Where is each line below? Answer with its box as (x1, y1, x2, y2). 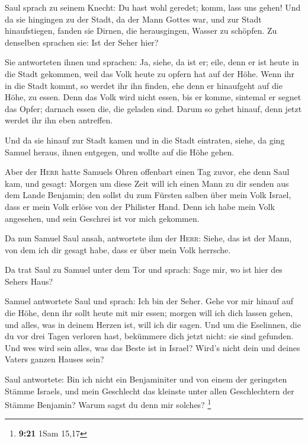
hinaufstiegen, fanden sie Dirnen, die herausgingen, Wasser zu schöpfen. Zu (5, 24, 277, 37)
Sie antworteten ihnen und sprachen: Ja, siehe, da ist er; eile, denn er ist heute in (5, 56, 299, 68)
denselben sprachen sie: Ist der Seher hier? (5, 36, 159, 48)
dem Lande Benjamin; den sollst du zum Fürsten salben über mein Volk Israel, (5, 189, 291, 201)
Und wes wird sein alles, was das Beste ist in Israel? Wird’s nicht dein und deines (5, 341, 300, 353)
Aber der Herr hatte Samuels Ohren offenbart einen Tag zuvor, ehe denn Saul (5, 165, 290, 178)
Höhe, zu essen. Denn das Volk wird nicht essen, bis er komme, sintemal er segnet (5, 91, 301, 103)
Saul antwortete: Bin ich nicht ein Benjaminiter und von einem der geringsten (5, 373, 287, 385)
